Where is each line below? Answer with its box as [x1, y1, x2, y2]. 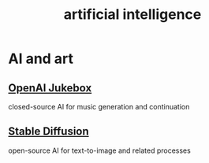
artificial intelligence [63, 6, 202, 24]
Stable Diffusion [8, 124, 89, 139]
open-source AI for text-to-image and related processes [8, 146, 191, 155]
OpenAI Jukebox [8, 81, 92, 94]
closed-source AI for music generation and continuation [8, 102, 190, 111]
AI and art [8, 50, 73, 68]
